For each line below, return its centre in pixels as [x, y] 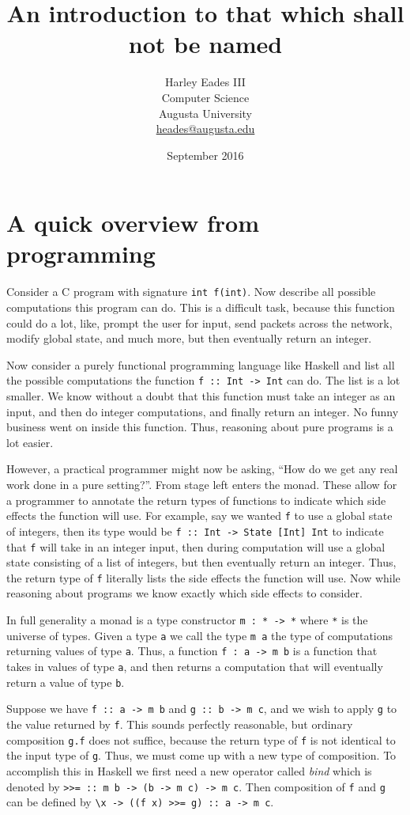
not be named [205, 44]
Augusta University [205, 113]
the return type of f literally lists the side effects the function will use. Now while [203, 577]
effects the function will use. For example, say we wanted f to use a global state [199, 516]
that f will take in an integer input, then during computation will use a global [196, 546]
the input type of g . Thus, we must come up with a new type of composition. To [201, 755]
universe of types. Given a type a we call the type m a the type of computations [200, 635]
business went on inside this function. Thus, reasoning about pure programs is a [200, 427]
